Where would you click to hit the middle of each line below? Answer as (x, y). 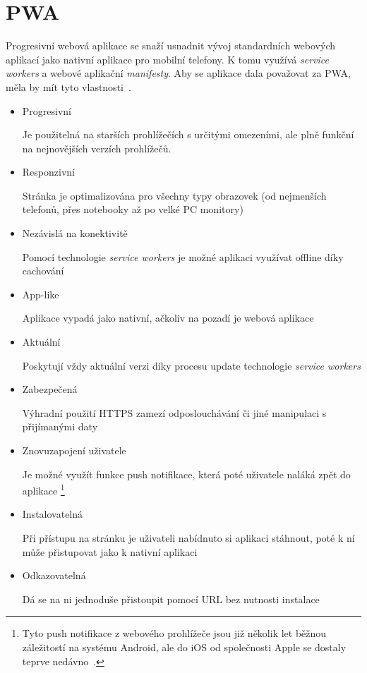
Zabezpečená (50, 389)
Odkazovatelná (54, 575)
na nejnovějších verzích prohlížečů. (97, 148)
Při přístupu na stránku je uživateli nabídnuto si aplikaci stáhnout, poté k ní (188, 538)
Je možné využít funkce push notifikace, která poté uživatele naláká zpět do (186, 474)
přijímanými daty (60, 426)
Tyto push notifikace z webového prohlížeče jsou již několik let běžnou (174, 633)
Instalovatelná (53, 514)
